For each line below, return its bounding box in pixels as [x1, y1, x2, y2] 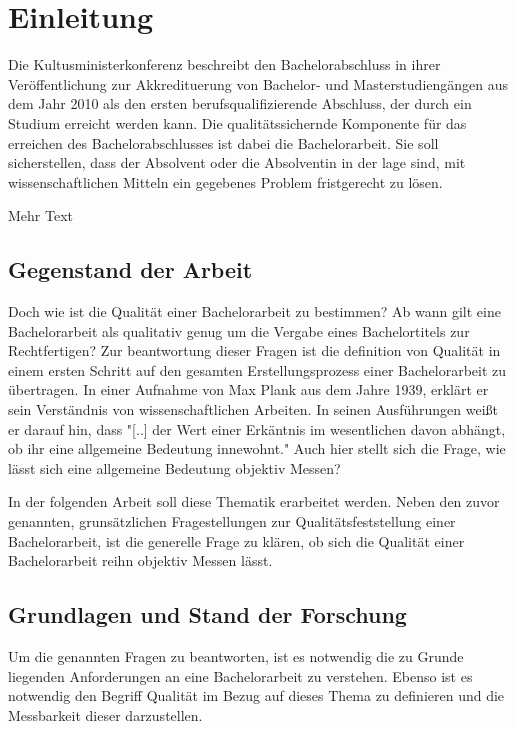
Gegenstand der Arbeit [8, 254, 253, 285]
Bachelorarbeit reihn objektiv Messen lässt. [8, 550, 273, 571]
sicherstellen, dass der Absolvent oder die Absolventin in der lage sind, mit [8, 152, 466, 173]
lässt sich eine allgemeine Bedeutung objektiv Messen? [8, 457, 341, 478]
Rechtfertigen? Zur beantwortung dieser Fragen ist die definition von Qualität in [8, 340, 501, 361]
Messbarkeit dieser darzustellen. [8, 704, 203, 725]
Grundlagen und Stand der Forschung [8, 599, 407, 630]
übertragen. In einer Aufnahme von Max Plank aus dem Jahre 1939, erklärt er [8, 379, 489, 400]
